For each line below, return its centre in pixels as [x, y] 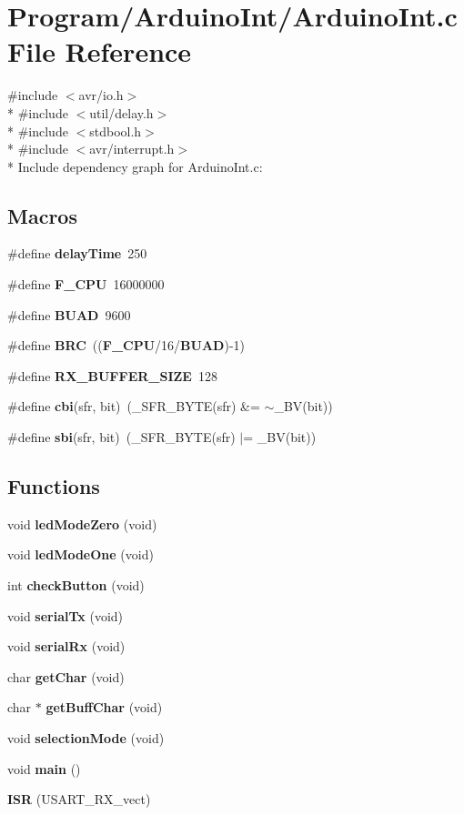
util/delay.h [121, 112]
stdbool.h [116, 131]
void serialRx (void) [66, 646]
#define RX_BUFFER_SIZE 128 [112, 375]
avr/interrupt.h [132, 149]
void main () [44, 768]
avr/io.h [101, 95]
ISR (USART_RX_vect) [79, 799]
